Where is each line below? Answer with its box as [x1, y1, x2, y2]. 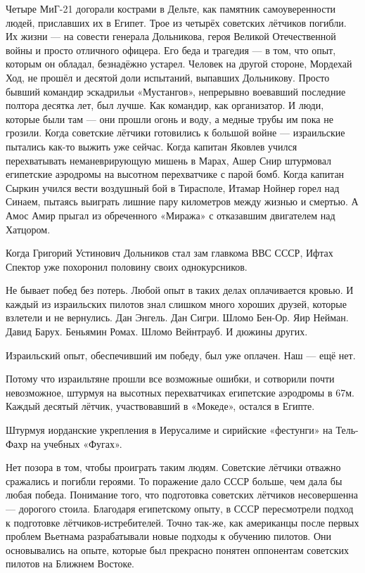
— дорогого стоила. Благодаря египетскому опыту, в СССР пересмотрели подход [6, 501, 354, 515]
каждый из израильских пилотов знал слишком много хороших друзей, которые [6, 296, 347, 311]
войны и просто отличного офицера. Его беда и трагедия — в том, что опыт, [6, 42, 336, 57]
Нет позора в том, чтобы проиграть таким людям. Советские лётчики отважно [6, 460, 341, 475]
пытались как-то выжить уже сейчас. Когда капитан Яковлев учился [6, 139, 297, 153]
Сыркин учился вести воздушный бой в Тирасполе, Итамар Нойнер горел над [6, 180, 340, 195]
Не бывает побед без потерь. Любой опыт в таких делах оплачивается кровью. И [6, 283, 354, 297]
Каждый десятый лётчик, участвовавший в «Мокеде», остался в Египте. [6, 399, 315, 413]
